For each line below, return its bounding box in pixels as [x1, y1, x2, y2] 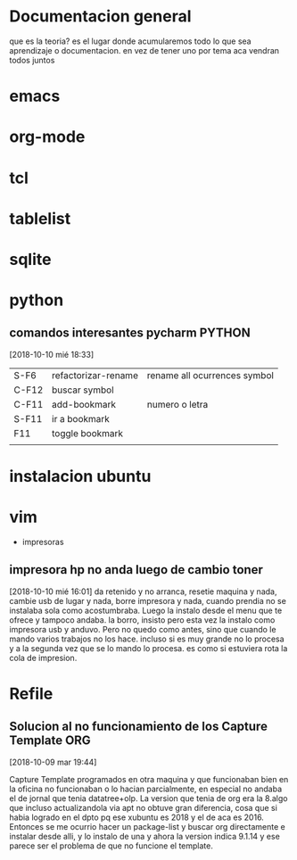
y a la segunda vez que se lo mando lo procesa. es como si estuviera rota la [9, 642, 288, 653]
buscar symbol [52, 384, 114, 396]
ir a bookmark [52, 412, 110, 425]
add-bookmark [52, 398, 117, 410]
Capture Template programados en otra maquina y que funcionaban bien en [9, 773, 289, 784]
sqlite [9, 249, 52, 269]
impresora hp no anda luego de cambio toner [9, 562, 263, 577]
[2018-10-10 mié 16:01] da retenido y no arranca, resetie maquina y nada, [9, 586, 277, 597]
